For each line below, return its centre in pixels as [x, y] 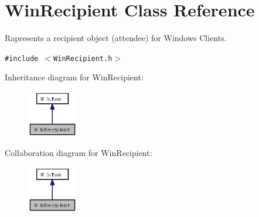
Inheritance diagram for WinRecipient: [74, 77]
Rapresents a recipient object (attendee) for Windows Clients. [116, 38]
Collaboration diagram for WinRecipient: [79, 153]
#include [22, 58]
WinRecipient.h [83, 58]
